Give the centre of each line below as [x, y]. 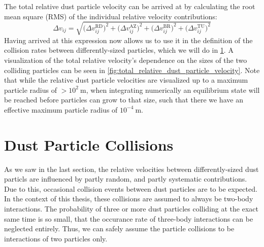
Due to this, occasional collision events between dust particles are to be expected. [131, 188]
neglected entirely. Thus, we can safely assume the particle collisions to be [119, 228]
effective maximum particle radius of [61, 109]
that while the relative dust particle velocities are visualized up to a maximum [126, 80]
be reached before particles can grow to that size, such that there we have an [124, 100]
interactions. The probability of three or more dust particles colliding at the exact [131, 208]
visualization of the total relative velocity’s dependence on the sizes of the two [126, 60]
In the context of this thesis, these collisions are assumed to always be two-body [129, 199]
